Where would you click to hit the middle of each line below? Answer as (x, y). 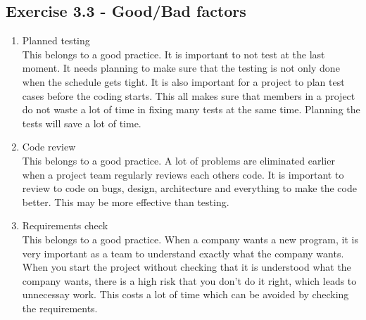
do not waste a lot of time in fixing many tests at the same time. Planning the (191, 109)
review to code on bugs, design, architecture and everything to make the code (189, 188)
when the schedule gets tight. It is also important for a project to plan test (183, 81)
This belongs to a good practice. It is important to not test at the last (173, 54)
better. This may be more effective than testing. (126, 201)
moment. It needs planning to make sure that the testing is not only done (181, 68)
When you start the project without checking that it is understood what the (187, 267)
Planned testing (56, 40)
